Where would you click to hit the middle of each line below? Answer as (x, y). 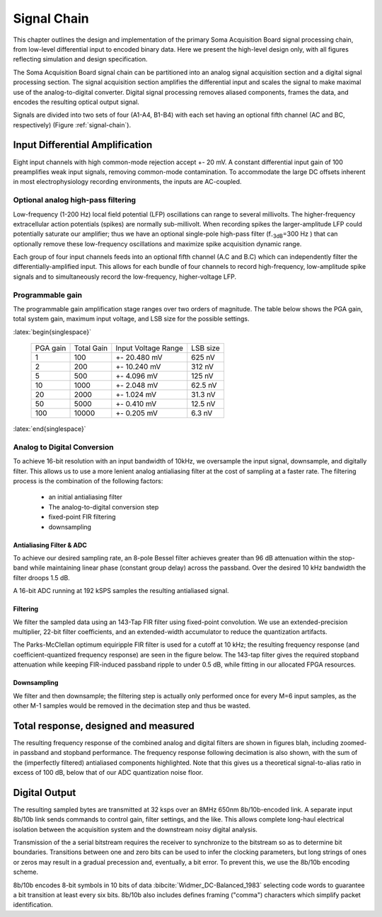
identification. (33, 905)
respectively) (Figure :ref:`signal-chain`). (72, 125)
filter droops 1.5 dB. (41, 577)
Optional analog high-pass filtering (75, 200)
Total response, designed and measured (104, 726)
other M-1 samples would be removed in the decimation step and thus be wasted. (132, 705)
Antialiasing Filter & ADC (50, 545)
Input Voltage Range (150, 348)
